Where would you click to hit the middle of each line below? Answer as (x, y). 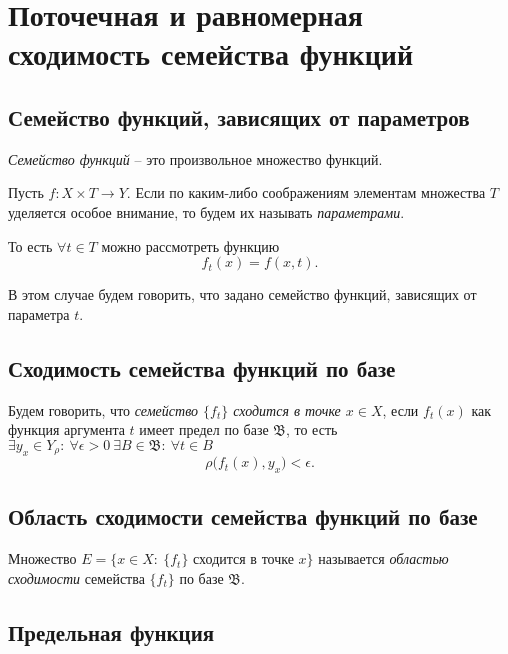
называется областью (383, 558)
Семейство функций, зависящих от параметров (239, 116)
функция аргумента (66, 429)
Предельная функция (111, 631)
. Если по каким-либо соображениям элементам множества (306, 192)
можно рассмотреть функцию (190, 245)
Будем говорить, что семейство (103, 409)
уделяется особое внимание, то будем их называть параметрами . (206, 211)
